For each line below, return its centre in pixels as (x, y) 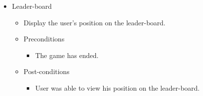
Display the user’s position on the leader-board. (94, 22)
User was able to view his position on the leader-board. (117, 87)
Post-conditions (46, 71)
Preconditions (44, 39)
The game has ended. (67, 55)
